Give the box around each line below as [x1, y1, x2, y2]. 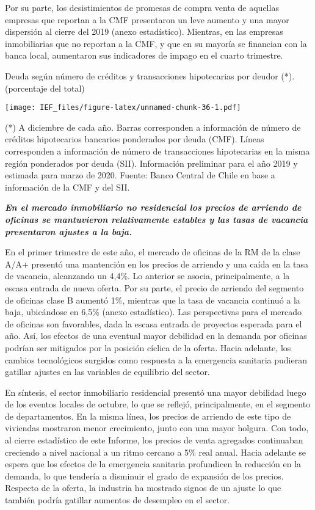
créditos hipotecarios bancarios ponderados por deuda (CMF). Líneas [5, 133, 264, 145]
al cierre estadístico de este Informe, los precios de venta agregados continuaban [5, 434, 303, 446]
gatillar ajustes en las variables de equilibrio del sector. [5, 365, 210, 378]
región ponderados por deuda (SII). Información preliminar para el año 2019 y [5, 156, 298, 169]
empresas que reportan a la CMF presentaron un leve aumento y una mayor [5, 13, 289, 26]
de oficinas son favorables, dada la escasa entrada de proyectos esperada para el [5, 317, 302, 330]
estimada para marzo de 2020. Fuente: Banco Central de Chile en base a [5, 169, 275, 181]
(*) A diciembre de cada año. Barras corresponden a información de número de [5, 120, 301, 133]
